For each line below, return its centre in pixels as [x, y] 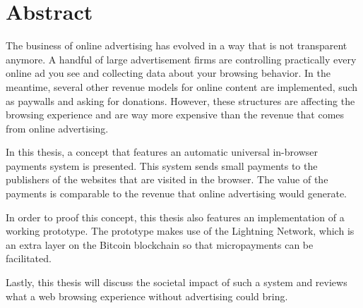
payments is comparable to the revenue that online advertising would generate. [176, 193]
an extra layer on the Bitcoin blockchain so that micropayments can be [160, 244]
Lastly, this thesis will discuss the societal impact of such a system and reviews [177, 282]
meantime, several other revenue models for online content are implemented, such [182, 86]
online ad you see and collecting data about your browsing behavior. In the [168, 73]
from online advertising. [57, 128]
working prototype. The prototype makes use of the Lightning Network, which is [180, 231]
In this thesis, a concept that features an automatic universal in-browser [162, 152]
